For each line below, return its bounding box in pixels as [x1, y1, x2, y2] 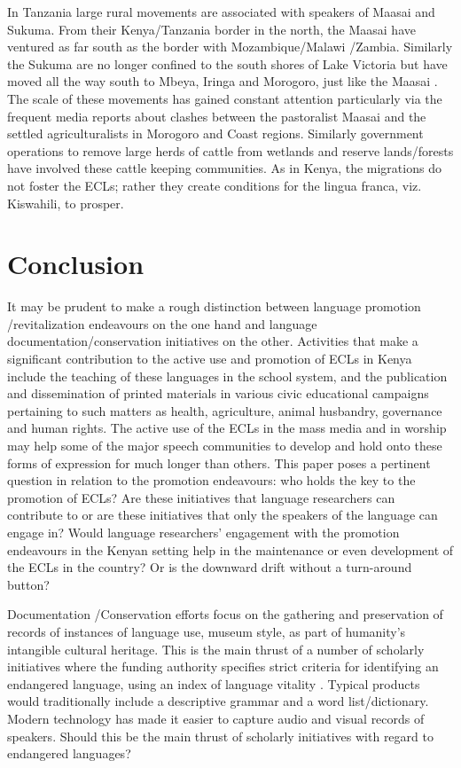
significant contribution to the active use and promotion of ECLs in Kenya [7, 349, 412, 368]
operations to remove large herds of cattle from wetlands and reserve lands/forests [7, 141, 454, 160]
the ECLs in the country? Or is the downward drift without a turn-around [7, 558, 412, 576]
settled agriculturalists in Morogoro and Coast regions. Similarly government [7, 124, 424, 143]
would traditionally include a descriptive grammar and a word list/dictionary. [7, 692, 429, 710]
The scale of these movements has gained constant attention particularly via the [7, 89, 442, 107]
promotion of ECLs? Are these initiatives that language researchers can [7, 488, 395, 506]
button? [7, 575, 50, 593]
